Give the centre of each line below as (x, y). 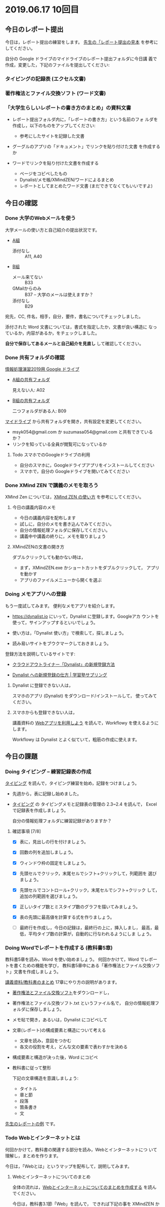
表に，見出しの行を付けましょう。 (54, 842)
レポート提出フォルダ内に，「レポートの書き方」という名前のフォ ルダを (85, 119)
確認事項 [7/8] (26, 831)
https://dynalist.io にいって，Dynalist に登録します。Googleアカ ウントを (85, 616)
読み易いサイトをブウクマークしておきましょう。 (62, 643)
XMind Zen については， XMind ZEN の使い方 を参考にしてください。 (75, 497)
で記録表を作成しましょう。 (40, 810)
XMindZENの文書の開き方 (38, 547)
